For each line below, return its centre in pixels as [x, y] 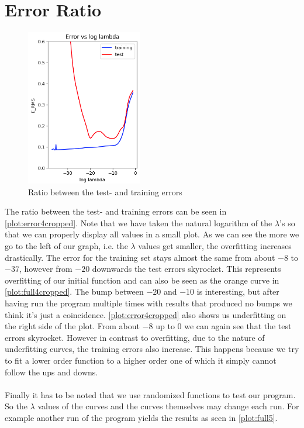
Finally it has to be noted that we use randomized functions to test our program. [150, 394]
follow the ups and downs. [51, 372]
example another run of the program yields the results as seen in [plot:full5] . [141, 417]
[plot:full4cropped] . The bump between [74, 291]
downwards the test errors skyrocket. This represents [186, 269]
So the [16, 406]
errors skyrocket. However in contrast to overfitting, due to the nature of [135, 337]
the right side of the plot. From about [72, 326]
